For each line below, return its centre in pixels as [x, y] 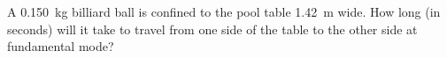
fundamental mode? [61, 46]
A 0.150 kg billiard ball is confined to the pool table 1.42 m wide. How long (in [224, 11]
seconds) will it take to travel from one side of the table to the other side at [212, 29]
